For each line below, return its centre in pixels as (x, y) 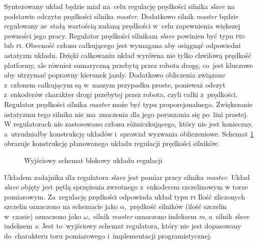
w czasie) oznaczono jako (43, 216)
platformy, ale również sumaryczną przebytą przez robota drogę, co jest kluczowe (128, 65)
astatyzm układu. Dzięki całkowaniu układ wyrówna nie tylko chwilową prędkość (128, 55)
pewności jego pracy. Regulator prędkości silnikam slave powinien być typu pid (124, 35)
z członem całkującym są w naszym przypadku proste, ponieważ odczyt (115, 84)
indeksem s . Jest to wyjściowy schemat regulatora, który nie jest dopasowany (123, 226)
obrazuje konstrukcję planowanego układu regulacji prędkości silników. (112, 143)
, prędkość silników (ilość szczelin (175, 206)
